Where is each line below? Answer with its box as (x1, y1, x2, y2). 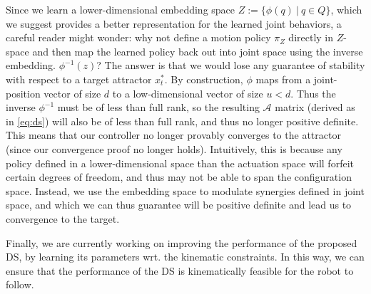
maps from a (255, 71, 311, 86)
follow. (6, 277, 34, 292)
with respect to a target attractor (6, 71, 152, 86)
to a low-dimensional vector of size (112, 85, 263, 100)
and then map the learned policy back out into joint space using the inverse (32, 43, 363, 58)
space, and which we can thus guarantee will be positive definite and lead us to (6, 197, 352, 212)
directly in (288, 30, 334, 45)
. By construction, (164, 71, 243, 86)
